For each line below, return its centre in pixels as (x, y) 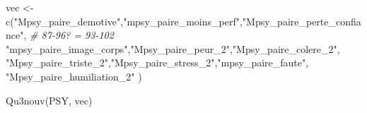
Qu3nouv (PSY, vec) (49, 100)
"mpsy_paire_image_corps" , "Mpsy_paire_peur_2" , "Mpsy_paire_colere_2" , (173, 48)
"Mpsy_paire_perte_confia (302, 21)
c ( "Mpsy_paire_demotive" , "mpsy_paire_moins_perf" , (124, 21)
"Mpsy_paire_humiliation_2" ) (74, 76)
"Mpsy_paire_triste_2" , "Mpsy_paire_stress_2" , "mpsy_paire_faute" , (157, 63)
